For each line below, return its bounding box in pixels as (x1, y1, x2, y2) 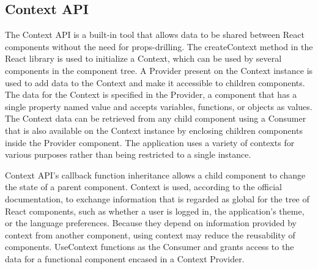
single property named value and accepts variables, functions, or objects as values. (5, 100, 312, 112)
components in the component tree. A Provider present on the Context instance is (5, 64, 313, 76)
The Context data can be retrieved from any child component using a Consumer (5, 112, 306, 125)
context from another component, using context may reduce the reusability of (5, 228, 295, 241)
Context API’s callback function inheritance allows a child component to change (5, 168, 306, 181)
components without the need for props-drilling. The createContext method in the (5, 40, 313, 53)
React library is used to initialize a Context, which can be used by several (5, 52, 282, 65)
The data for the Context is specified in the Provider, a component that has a (5, 88, 297, 101)
